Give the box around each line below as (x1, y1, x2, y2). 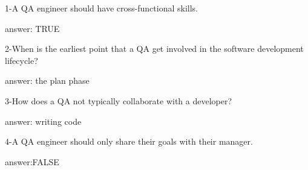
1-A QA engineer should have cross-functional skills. (5, 2, 198, 14)
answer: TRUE (5, 22, 60, 34)
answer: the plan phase (5, 74, 90, 87)
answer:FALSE (5, 155, 59, 168)
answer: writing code (5, 115, 82, 127)
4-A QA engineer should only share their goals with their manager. (5, 135, 253, 148)
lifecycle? (5, 54, 38, 66)
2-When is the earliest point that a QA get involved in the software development (5, 42, 304, 55)
